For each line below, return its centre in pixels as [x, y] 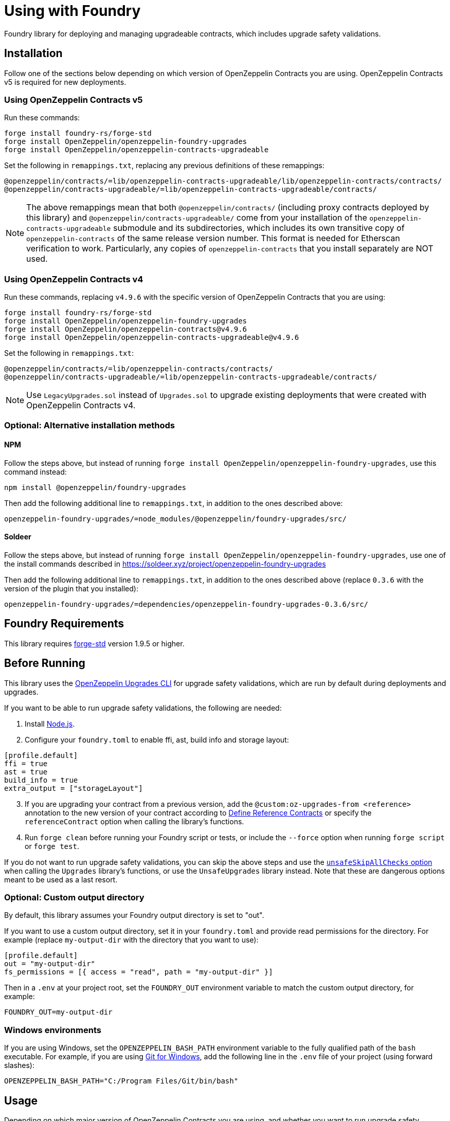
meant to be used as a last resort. [61, 879]
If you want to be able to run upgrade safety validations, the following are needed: [143, 708]
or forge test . [52, 846]
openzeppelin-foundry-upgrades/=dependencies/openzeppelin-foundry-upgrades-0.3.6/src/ [186, 604]
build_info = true [41, 780]
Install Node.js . [50, 724]
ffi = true [26, 763]
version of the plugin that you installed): [71, 588]
